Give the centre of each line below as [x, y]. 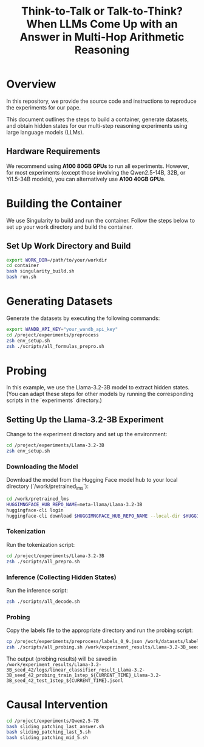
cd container [23, 266]
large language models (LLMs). [45, 132]
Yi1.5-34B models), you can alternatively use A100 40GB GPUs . [86, 179]
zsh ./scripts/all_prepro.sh [43, 561]
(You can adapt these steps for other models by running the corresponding [100, 394]
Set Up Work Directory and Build [69, 246]
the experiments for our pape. [44, 107]
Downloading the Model [42, 467]
